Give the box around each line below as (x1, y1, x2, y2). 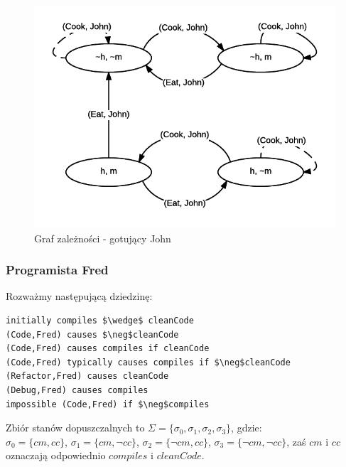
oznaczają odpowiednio (6, 448, 106, 463)
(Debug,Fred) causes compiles (6, 385, 148, 395)
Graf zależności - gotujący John (34, 230, 171, 245)
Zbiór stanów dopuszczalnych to (6, 420, 145, 435)
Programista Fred (6, 261, 109, 279)
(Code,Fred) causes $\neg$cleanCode (6, 329, 179, 340)
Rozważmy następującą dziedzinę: (6, 289, 153, 304)
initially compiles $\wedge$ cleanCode (6, 315, 194, 326)
